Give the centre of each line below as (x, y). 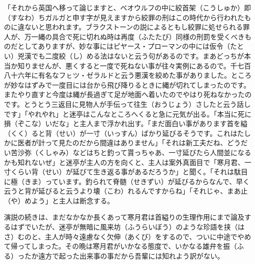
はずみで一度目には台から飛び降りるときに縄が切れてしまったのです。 (137, 84)
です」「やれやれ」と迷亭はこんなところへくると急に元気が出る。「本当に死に (128, 114)
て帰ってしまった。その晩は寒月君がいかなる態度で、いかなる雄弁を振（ (121, 246)
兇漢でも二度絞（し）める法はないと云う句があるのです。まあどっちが (131, 55)
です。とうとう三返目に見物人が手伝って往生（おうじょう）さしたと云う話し (127, 104)
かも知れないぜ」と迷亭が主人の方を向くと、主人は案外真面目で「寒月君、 (124, 162)
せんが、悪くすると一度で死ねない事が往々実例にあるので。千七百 (144, 65)
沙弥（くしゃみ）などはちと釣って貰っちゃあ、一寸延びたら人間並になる (134, 152)
